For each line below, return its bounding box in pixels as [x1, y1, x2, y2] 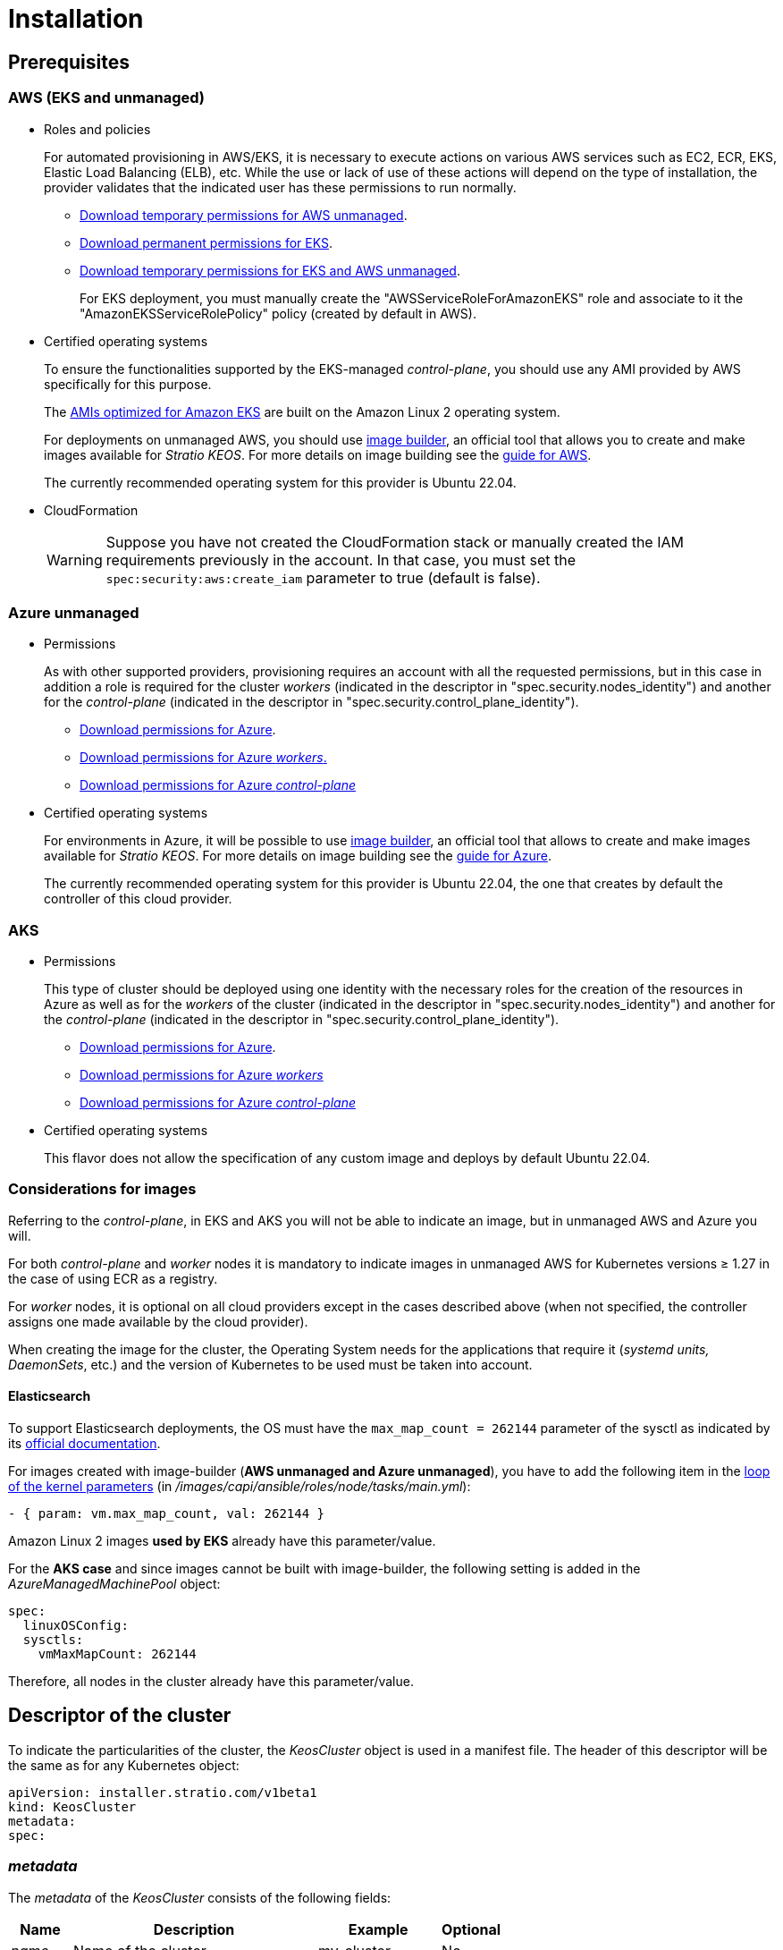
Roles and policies [44, 121, 151, 137]
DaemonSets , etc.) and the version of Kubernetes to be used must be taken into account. [8, 1356, 533, 1372]
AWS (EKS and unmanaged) [8, 89, 206, 107]
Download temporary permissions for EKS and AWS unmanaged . [80, 262, 460, 278]
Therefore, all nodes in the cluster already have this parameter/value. [8, 1674, 414, 1690]
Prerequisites [8, 50, 130, 73]
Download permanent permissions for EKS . [80, 234, 333, 250]
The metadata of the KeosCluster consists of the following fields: [8, 1889, 391, 1905]
